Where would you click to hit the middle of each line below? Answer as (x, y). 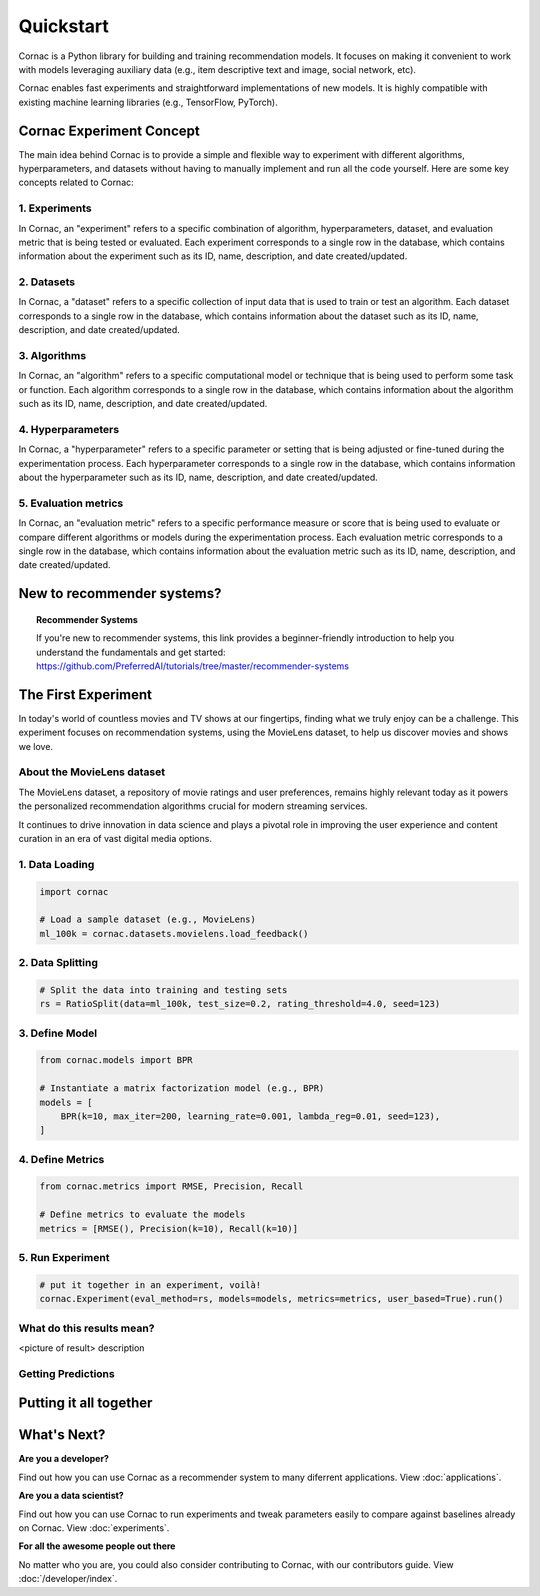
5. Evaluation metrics (71, 503)
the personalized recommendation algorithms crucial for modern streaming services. (193, 806)
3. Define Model (58, 1033)
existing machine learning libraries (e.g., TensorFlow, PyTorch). (148, 102)
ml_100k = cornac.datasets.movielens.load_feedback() (174, 933)
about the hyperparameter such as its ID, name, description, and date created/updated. (198, 477)
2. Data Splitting (58, 963)
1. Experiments (55, 208)
